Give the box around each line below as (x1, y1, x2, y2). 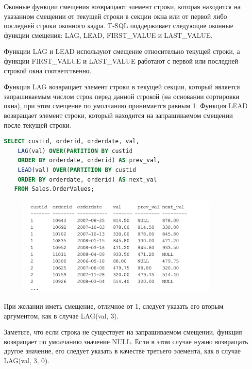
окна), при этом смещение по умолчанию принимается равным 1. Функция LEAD (4, 101, 248, 111)
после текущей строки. (4, 119, 71, 130)
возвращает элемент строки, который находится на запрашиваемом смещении (4, 110, 233, 120)
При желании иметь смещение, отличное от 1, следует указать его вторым (4, 301, 224, 311)
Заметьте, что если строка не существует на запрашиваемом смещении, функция (4, 327, 242, 337)
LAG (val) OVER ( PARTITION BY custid (17, 147, 133, 154)
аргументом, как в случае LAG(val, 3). (4, 310, 118, 320)
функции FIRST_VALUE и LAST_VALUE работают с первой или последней (4, 55, 238, 66)
